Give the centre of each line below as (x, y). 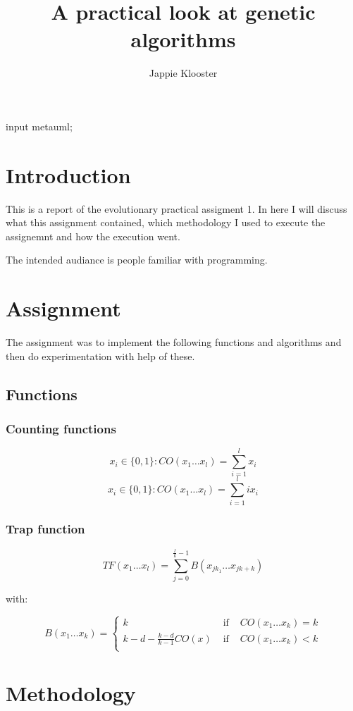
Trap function (45, 529)
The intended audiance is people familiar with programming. (137, 260)
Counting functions (61, 429)
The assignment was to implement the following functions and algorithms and (174, 342)
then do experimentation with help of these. (100, 355)
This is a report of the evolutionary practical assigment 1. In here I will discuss (176, 208)
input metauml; (39, 126)
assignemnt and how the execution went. (93, 236)
